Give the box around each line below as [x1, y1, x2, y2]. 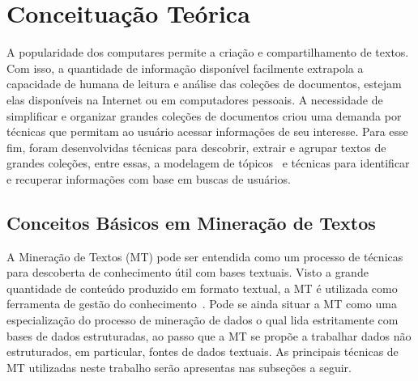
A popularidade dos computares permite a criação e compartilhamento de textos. [6, 44, 409, 61]
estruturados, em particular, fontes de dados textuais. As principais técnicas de [6, 343, 399, 360]
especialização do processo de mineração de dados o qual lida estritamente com [6, 311, 399, 328]
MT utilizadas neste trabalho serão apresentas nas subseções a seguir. [6, 358, 352, 375]
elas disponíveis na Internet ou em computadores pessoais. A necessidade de [6, 91, 383, 108]
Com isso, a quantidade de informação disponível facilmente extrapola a [6, 59, 364, 76]
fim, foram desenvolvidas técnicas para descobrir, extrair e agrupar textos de [6, 138, 386, 155]
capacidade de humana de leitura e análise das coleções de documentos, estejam [6, 75, 402, 92]
